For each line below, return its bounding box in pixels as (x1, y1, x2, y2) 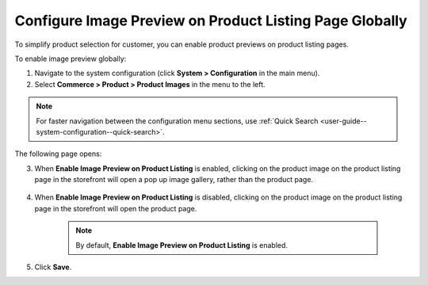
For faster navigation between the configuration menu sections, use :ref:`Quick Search (36, 116, 319, 126)
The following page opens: (14, 149, 102, 158)
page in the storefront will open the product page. (34, 203, 197, 213)
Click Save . (34, 262, 72, 272)
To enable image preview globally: (14, 54, 127, 63)
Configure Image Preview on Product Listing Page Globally (14, 12, 407, 29)
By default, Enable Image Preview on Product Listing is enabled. (75, 240, 289, 249)
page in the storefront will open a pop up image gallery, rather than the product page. (34, 175, 313, 184)
